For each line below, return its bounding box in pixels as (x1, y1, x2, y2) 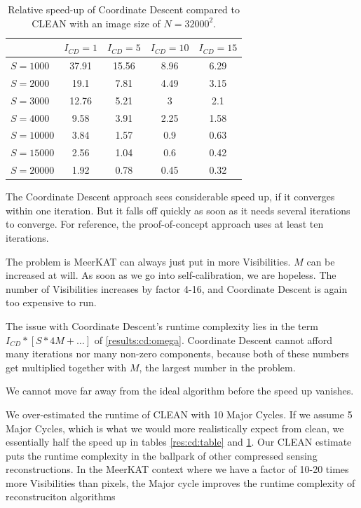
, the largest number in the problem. (139, 359, 296, 374)
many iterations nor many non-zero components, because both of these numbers (6, 346, 349, 361)
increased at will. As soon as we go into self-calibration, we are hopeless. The (6, 268, 336, 282)
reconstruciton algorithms (6, 489, 116, 504)
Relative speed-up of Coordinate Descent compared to (8, 2, 240, 16)
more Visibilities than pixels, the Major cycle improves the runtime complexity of (6, 475, 355, 490)
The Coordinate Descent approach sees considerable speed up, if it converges (6, 189, 335, 204)
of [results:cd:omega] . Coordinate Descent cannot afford (94, 332, 333, 347)
